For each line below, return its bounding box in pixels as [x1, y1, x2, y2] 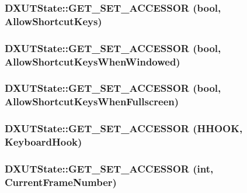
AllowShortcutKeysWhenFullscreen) [5, 94, 179, 109]
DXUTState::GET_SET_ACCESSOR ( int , [5, 161, 214, 175]
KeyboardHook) [5, 135, 82, 149]
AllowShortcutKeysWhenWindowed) [5, 54, 180, 68]
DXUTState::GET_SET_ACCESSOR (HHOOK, [5, 121, 243, 136]
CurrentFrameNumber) [5, 174, 117, 189]
